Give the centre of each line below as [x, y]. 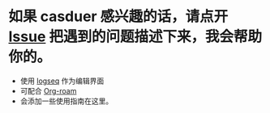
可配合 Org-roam [48, 90]
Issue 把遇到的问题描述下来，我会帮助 [135, 37]
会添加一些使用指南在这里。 [66, 101]
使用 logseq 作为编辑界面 [62, 81]
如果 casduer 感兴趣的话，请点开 [118, 17]
